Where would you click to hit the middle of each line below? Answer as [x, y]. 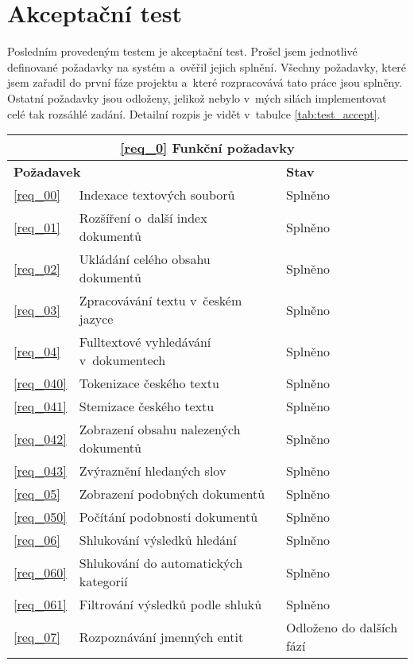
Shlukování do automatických [161, 563]
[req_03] [37, 309]
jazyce [96, 319]
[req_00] [37, 195]
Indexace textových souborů [157, 195]
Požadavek [47, 172]
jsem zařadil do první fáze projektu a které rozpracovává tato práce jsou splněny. [205, 82]
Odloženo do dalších [342, 628]
